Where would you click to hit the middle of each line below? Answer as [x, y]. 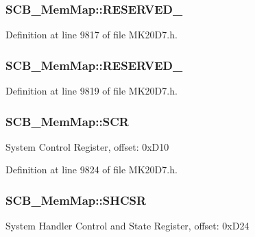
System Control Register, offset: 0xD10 [87, 146]
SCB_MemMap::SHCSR [76, 200]
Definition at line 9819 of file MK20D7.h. [92, 91]
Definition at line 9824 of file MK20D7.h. [92, 170]
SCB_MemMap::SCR [67, 121]
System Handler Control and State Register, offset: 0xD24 [127, 226]
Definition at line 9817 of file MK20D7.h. [92, 35]
